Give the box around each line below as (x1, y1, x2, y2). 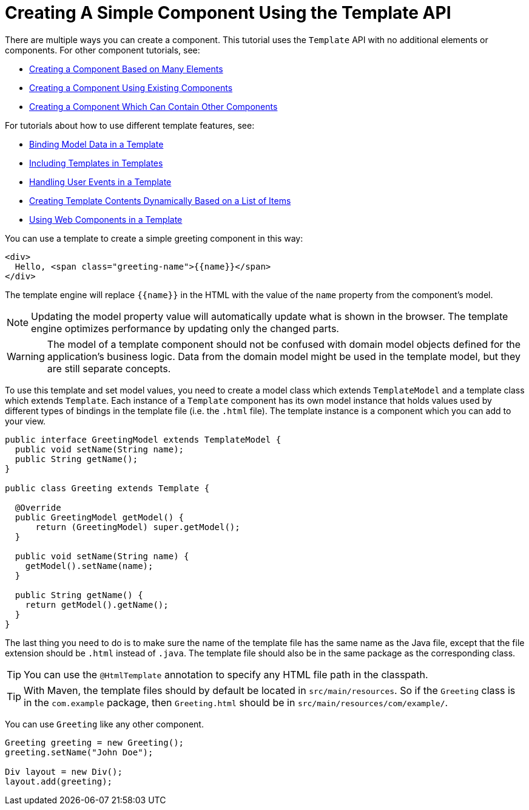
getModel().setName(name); (25, 560, 153, 571)
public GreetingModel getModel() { (15, 512, 184, 522)
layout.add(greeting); (5, 776, 113, 786)
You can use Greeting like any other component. (5, 718, 204, 729)
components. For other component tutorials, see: (5, 44, 200, 55)
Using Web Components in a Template (29, 214, 183, 225)
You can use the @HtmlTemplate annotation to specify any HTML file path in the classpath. (24, 668, 428, 681)
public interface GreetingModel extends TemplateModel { (5, 434, 281, 444)
